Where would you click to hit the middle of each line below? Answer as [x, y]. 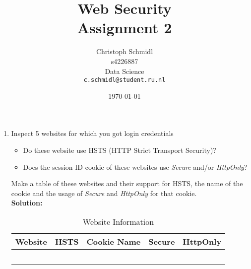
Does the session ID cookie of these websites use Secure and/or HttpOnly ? [135, 167]
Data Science [125, 71]
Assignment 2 [125, 28]
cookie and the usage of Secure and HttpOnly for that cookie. [104, 193]
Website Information [118, 221]
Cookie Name [114, 241]
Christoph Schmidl [125, 51]
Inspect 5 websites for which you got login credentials [92, 133]
